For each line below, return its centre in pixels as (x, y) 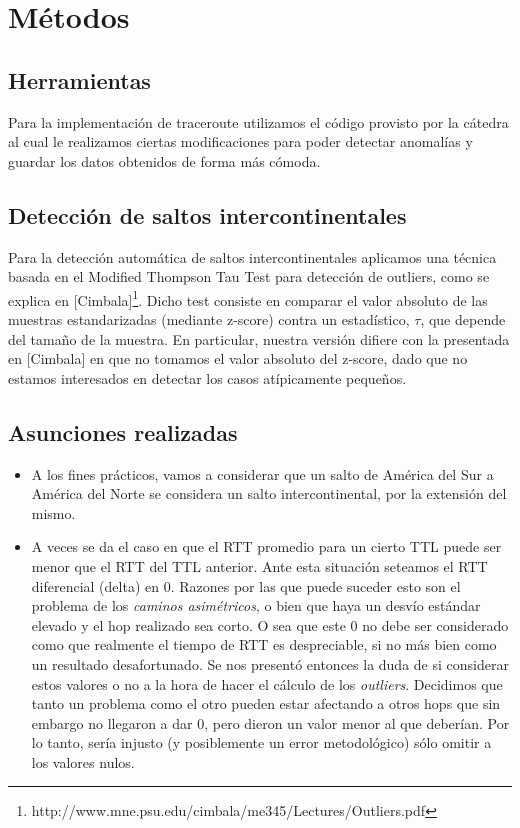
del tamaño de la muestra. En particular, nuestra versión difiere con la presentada (259, 338)
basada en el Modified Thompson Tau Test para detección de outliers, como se (249, 276)
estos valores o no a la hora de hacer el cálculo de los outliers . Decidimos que (267, 683)
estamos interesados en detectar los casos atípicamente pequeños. (207, 377)
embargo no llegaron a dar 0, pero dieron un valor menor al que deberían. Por (270, 722)
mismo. (53, 512)
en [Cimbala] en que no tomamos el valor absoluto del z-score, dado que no (238, 358)
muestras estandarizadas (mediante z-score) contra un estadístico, (209, 319)
